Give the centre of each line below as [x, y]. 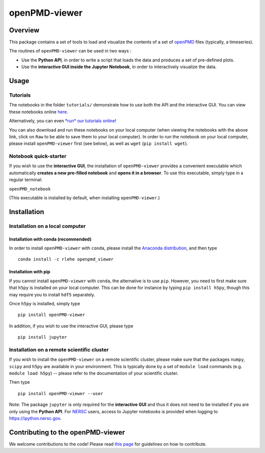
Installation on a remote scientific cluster [59, 349]
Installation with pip [30, 272]
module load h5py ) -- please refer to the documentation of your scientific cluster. [94, 373]
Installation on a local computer [47, 226]
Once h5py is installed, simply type [45, 303]
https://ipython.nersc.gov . [35, 418]
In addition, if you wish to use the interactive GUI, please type [71, 326]
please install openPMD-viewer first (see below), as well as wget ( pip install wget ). [99, 144]
